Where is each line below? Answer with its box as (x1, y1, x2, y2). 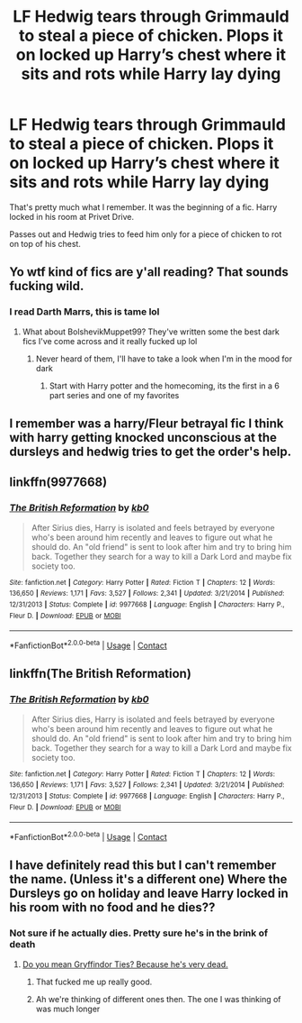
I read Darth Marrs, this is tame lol (9, 306, 160, 318)
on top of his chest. (9, 238, 81, 249)
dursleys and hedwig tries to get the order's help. (9, 444, 292, 460)
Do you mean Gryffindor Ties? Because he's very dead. (22, 958, 229, 970)
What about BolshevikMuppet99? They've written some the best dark (22, 326, 280, 337)
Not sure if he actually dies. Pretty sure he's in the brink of (9, 927, 268, 939)
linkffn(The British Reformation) (9, 666, 191, 681)
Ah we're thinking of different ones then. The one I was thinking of (35, 993, 281, 1004)
